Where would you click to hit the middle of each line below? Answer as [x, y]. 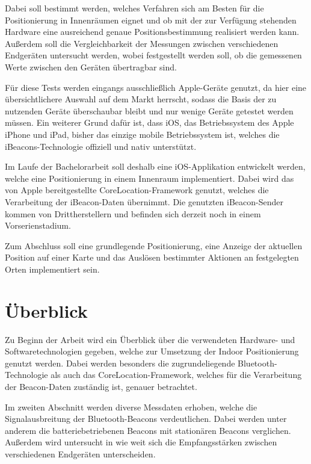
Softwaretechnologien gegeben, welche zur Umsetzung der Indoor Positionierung [152, 351]
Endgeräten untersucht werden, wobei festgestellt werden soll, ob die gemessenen [153, 55]
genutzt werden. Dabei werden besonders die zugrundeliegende [120, 363]
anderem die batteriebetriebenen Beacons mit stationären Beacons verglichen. [148, 430]
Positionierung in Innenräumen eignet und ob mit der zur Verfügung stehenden [151, 20]
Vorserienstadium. [38, 225]
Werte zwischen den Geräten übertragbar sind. [91, 67]
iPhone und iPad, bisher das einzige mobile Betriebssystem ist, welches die [142, 134]
